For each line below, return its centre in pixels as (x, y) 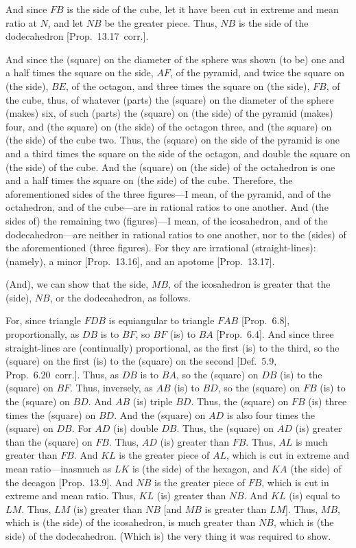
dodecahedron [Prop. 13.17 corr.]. (77, 36)
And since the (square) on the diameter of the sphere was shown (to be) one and (175, 59)
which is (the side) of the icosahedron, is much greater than (131, 522)
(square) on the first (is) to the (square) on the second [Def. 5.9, (141, 361)
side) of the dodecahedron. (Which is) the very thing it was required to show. (168, 535)
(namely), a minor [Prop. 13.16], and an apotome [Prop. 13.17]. (140, 261)
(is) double (136, 428)
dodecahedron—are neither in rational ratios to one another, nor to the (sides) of (176, 234)
